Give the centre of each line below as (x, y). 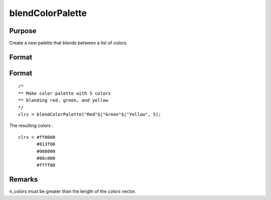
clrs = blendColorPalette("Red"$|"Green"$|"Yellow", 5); (90, 115)
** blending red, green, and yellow (63, 101)
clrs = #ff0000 (37, 137)
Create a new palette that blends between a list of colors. (69, 43)
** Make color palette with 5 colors (65, 93)
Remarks (24, 180)
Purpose (23, 31)
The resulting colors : (31, 126)
